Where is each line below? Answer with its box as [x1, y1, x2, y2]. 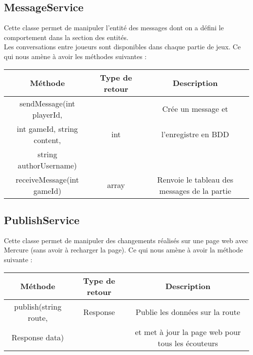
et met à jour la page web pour [135, 326, 241, 337]
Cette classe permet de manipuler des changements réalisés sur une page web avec [4, 235, 248, 245]
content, [34, 134, 61, 146]
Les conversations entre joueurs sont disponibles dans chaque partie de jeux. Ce [4, 42, 241, 52]
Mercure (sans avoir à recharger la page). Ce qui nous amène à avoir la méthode [4, 245, 243, 255]
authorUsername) [18, 159, 77, 171]
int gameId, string [17, 123, 78, 134]
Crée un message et [162, 103, 228, 115]
